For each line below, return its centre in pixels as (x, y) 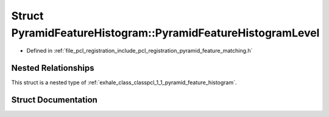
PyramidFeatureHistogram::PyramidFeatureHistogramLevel (165, 33)
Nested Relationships (53, 68)
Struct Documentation (54, 100)
